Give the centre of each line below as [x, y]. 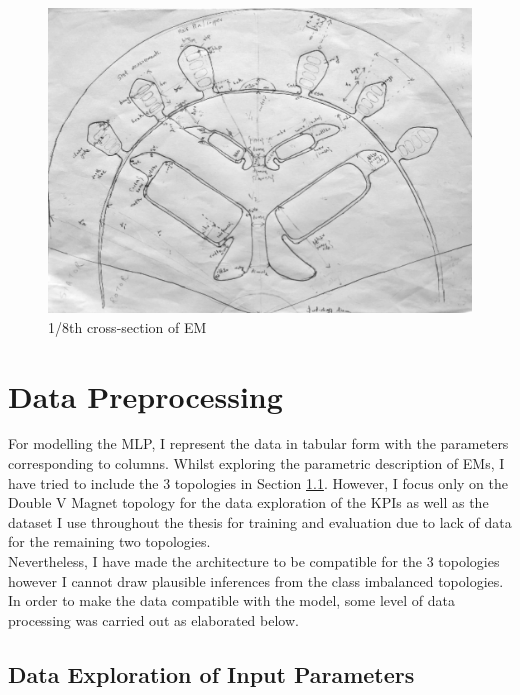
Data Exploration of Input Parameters [211, 673]
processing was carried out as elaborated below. [153, 619]
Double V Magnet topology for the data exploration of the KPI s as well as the [248, 502]
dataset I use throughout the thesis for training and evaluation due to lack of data [260, 521]
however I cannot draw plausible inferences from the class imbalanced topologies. [256, 580]
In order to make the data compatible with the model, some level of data [231, 600]
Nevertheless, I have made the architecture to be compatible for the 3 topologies [254, 561]
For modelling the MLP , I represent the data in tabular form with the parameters [258, 443]
